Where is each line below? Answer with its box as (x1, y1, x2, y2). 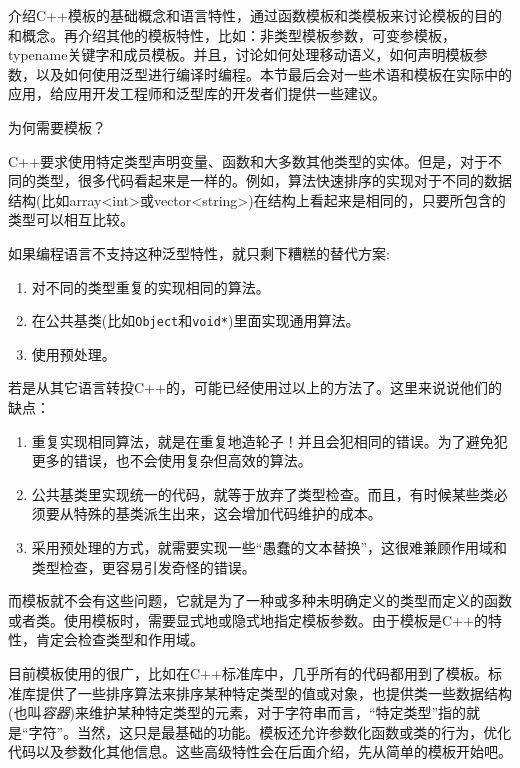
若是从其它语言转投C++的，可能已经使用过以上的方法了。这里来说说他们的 (8, 377, 502, 398)
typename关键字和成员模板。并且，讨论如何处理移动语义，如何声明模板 (8, 44, 474, 65)
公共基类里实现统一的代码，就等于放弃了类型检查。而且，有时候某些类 (31, 483, 494, 504)
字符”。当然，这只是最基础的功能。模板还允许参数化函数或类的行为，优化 (28, 721, 512, 742)
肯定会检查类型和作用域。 (35, 629, 204, 650)
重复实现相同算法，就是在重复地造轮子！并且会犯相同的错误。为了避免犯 (31, 430, 508, 451)
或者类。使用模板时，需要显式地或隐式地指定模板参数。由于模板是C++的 (8, 609, 488, 630)
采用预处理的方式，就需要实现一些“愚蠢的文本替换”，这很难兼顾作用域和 (31, 536, 508, 557)
